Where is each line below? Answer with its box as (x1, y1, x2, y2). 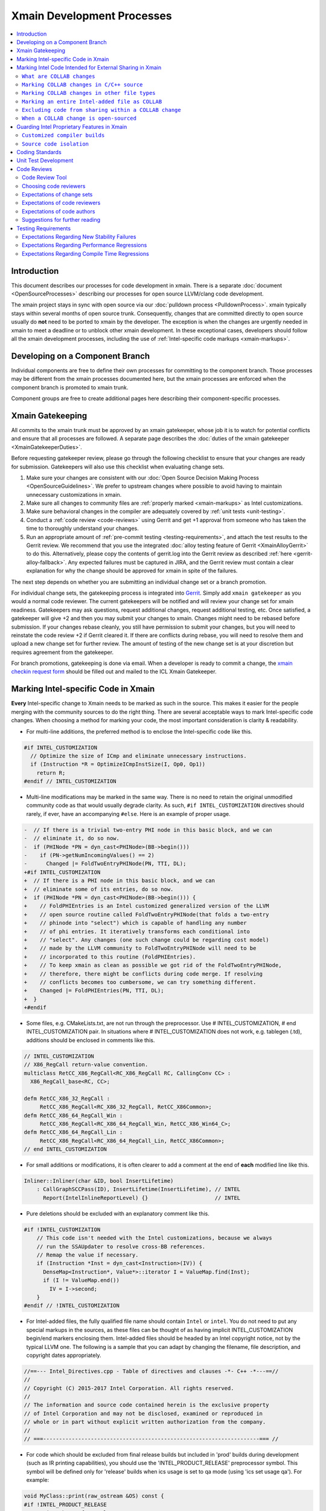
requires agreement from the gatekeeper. (11, 649, 114, 656)
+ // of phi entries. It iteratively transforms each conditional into (24, 928, 251, 935)
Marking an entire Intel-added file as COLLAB (22, 98, 162, 105)
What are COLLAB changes (22, 73, 95, 80)
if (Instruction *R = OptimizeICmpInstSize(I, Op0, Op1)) (30, 761, 206, 768)
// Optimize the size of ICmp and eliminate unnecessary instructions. (30, 752, 247, 759)
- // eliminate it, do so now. (24, 835, 120, 842)
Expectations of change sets (22, 190, 93, 198)
